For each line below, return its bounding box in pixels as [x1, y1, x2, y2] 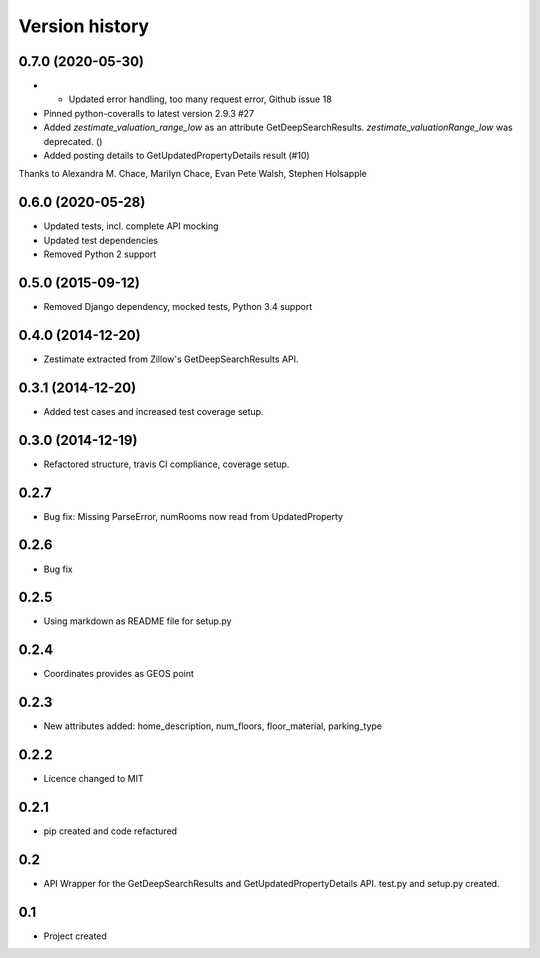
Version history [18, 15, 150, 37]
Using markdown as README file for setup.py [43, 615, 232, 627]
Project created [43, 930, 107, 942]
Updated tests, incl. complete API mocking [43, 220, 219, 232]
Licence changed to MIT [43, 773, 144, 785]
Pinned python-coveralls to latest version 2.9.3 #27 [43, 107, 255, 119]
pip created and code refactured [43, 825, 178, 837]
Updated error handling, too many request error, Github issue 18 [68, 93, 332, 105]
